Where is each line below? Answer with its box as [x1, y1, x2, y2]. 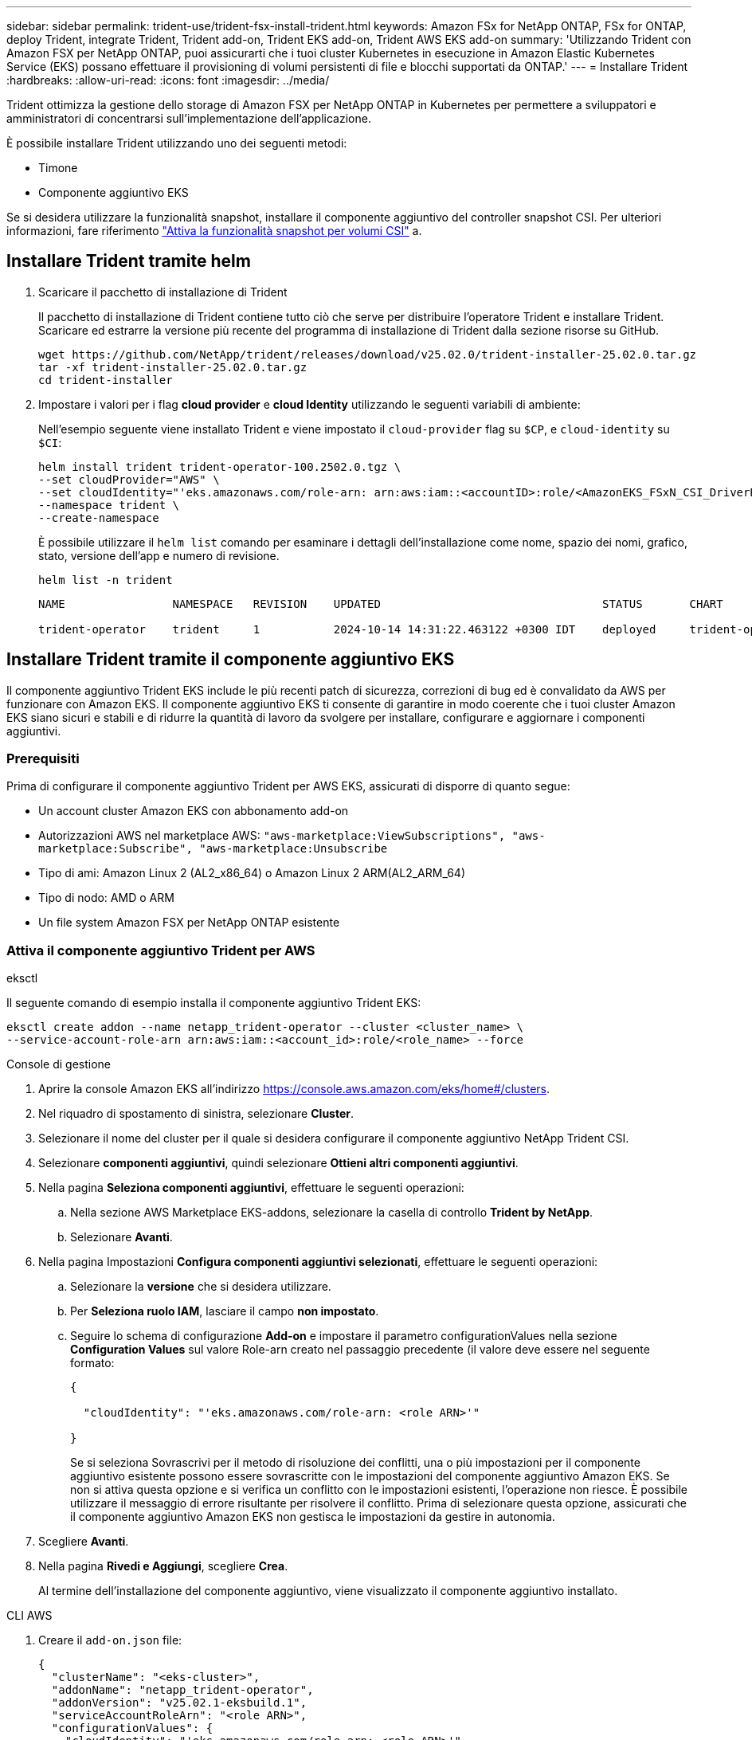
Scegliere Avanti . [38, 1534, 129, 1549]
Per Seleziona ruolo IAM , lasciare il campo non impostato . [70, 1304, 379, 1319]
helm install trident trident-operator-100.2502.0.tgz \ [38, 460, 401, 473]
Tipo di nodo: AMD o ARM [38, 891, 174, 905]
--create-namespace [38, 511, 159, 524]
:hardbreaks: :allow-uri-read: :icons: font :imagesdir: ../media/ [6, 73, 330, 87]
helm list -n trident [38, 573, 173, 586]
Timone [38, 161, 78, 174]
